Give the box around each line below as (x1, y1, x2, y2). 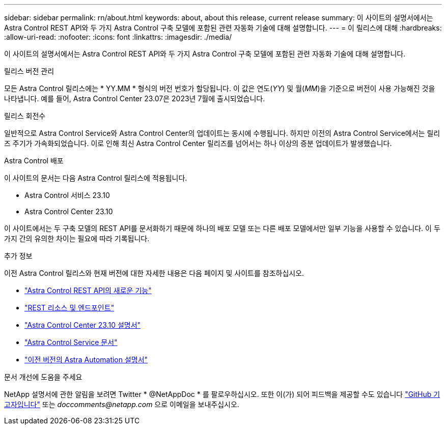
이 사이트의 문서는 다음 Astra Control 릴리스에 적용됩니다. (4, 174, 187, 182)
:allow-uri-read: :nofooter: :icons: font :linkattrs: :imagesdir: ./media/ (4, 33, 232, 41)
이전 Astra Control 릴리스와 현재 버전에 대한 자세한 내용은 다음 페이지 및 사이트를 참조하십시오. (4, 269, 304, 277)
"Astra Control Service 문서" (24, 338, 118, 347)
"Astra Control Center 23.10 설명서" (24, 321, 141, 329)
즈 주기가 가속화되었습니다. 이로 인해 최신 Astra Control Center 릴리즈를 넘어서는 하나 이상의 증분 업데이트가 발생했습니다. (4, 139, 392, 148)
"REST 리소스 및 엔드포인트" (24, 303, 115, 312)
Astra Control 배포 (4, 156, 64, 165)
